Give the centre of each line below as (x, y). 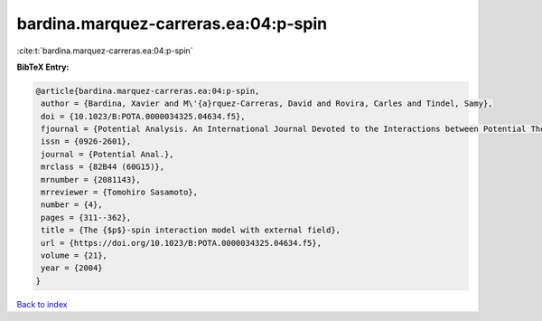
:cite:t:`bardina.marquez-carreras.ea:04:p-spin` (105, 51)
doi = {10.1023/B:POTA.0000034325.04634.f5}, (143, 116)
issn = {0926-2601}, (86, 142)
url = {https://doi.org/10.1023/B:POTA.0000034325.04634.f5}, (182, 243)
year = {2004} (72, 268)
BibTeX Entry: (43, 67)
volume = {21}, (75, 255)
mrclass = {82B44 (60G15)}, (103, 167)
